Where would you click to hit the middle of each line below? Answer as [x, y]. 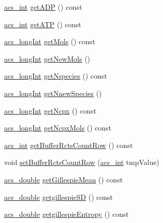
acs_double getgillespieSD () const [59, 197]
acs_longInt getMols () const [50, 41]
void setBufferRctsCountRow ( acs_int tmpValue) [82, 162]
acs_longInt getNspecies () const [56, 76]
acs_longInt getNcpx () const [50, 110]
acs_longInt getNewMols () [47, 58]
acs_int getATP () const [43, 24]
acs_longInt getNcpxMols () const [58, 128]
